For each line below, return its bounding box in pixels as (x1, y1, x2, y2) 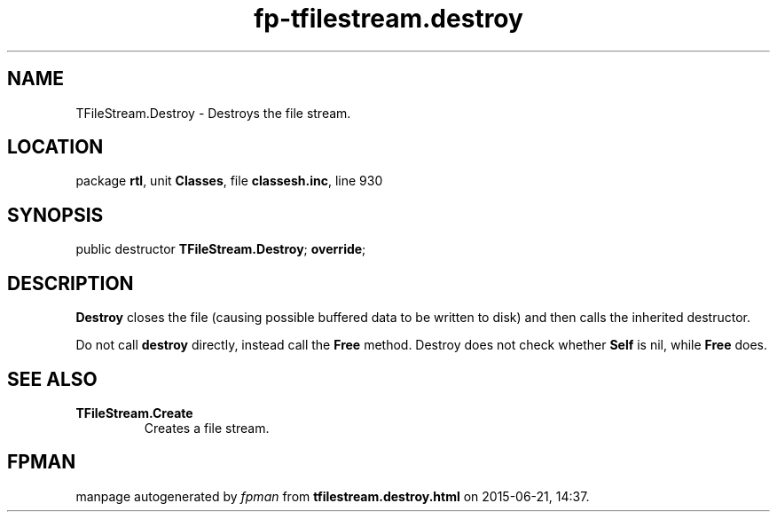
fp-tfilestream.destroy (254, 4, 523, 34)
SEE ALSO (7, 367, 98, 390)
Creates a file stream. (144, 420, 270, 436)
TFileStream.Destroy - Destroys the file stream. (75, 105, 351, 121)
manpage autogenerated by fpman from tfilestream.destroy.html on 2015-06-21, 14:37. (75, 488, 590, 504)
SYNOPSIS (7, 203, 104, 226)
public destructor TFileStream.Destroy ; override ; (75, 241, 366, 257)
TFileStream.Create (75, 405, 193, 421)
